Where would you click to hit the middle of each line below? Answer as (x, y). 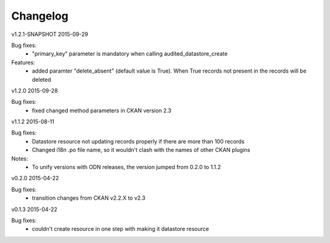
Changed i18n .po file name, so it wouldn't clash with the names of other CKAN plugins (141, 150)
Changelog (40, 16)
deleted (42, 79)
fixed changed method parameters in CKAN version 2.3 (102, 111)
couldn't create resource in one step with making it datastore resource (120, 229)
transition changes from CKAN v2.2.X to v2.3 (89, 198)
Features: (23, 62)
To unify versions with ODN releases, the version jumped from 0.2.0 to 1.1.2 (127, 167)
